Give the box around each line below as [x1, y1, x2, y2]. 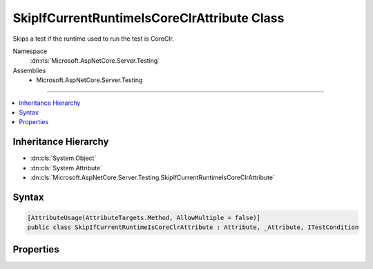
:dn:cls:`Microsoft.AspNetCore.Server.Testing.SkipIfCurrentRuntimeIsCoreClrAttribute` [30, 173, 276, 181]
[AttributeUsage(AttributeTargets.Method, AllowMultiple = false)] [27, 214, 261, 221]
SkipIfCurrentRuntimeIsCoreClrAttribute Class [12, 10, 285, 26]
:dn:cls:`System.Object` [30, 154, 97, 162]
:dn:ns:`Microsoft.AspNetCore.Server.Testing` [30, 57, 160, 65]
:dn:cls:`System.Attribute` [30, 163, 103, 172]
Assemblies [12, 66, 46, 74]
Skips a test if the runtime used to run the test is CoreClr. [12, 34, 174, 43]
